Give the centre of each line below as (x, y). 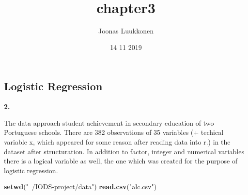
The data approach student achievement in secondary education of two (109, 122)
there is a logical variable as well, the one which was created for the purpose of (121, 161)
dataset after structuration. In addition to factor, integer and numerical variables (124, 151)
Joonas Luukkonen (126, 31)
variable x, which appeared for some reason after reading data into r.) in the (117, 141)
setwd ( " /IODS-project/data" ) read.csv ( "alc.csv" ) (80, 187)
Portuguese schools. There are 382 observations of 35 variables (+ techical (114, 132)
